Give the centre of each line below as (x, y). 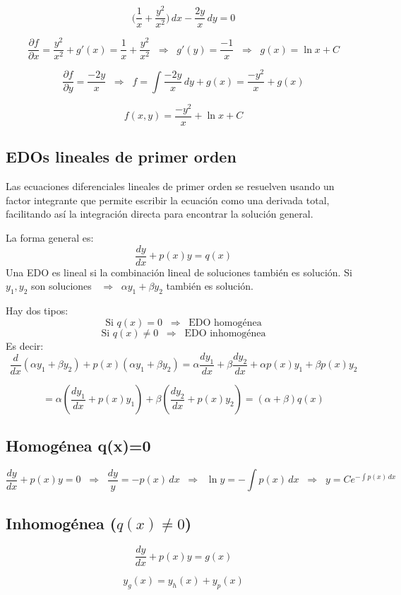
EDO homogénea (225, 323)
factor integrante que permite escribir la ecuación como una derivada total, (168, 200)
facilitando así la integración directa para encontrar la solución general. (160, 214)
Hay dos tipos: (37, 310)
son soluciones (61, 286)
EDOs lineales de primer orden (121, 157)
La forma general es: (50, 237)
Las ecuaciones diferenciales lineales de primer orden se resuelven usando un (170, 186)
